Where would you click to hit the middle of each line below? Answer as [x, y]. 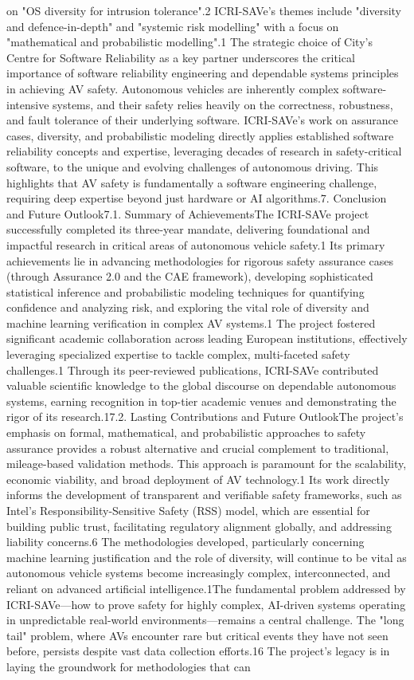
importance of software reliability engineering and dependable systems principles [203, 73]
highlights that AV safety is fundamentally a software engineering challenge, [192, 182]
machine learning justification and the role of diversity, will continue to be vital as [207, 557]
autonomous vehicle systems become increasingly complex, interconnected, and [199, 573]
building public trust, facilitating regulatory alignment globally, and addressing [199, 526]
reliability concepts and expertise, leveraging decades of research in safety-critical [204, 151]
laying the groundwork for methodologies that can [129, 666]
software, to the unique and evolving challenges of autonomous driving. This [193, 166]
